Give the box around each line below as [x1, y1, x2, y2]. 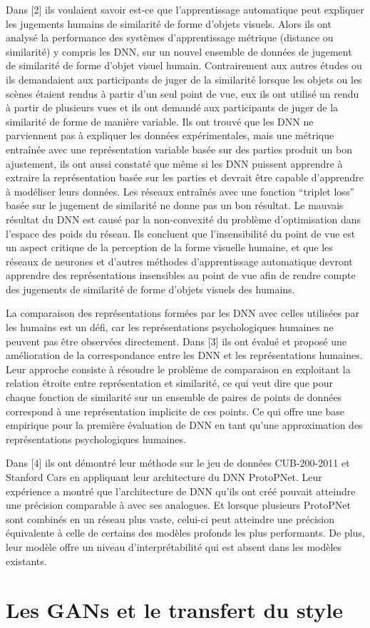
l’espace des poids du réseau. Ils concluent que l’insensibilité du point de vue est [6, 226, 356, 240]
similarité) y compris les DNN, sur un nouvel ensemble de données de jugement [6, 44, 352, 59]
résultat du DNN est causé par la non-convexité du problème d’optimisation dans [6, 211, 361, 226]
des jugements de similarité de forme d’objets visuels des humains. [6, 281, 295, 296]
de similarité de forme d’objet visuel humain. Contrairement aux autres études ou [6, 58, 362, 73]
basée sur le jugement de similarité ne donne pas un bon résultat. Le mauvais [6, 198, 344, 213]
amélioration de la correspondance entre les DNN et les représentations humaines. [6, 348, 363, 363]
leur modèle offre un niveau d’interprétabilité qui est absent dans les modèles [6, 539, 342, 554]
